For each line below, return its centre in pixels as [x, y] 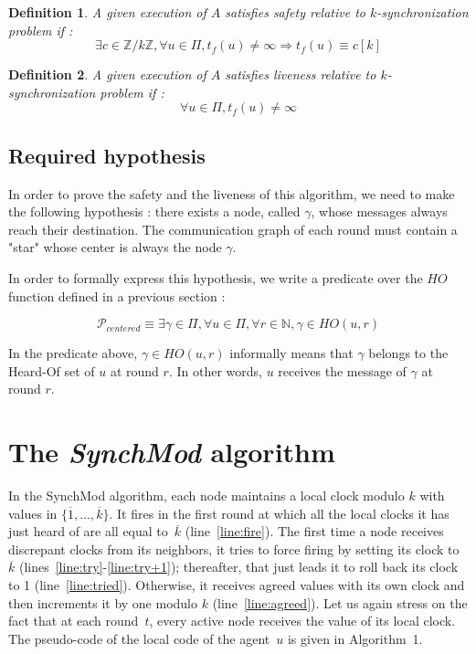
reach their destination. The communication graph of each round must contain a [233, 229]
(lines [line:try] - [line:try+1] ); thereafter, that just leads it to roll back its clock [238, 567]
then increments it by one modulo [103, 602]
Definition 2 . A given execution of [107, 74]
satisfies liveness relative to [301, 74]
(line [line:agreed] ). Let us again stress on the [340, 602]
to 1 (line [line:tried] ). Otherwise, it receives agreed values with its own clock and [237, 585]
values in [33, 513]
